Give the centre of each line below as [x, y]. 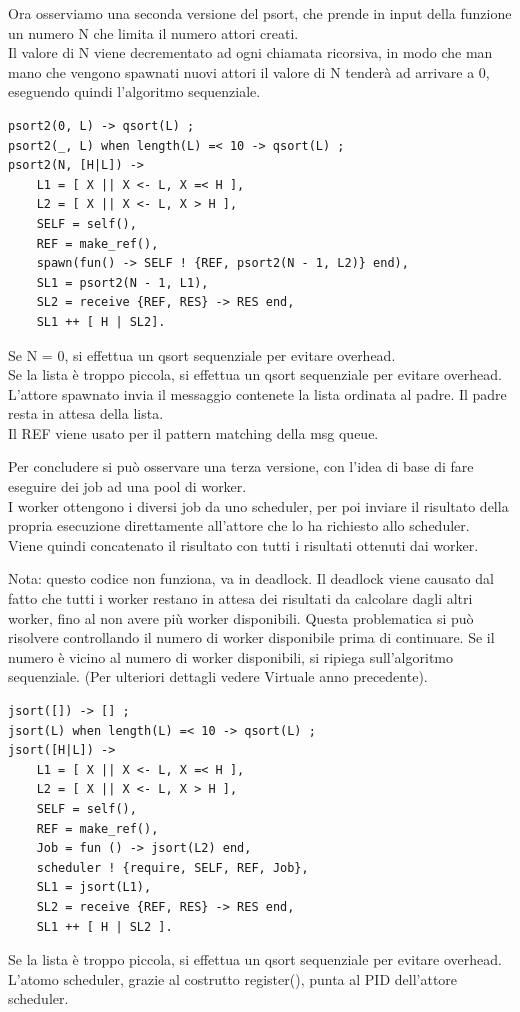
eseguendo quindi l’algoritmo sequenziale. [134, 91]
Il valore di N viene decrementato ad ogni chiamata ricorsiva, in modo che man [250, 52]
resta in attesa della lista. [86, 413]
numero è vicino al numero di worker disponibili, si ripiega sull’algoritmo [231, 656]
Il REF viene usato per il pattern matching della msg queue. [193, 432]
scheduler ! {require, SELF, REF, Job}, [172, 867]
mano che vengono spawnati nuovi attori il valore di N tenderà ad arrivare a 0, [249, 71]
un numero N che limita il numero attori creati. [153, 32]
